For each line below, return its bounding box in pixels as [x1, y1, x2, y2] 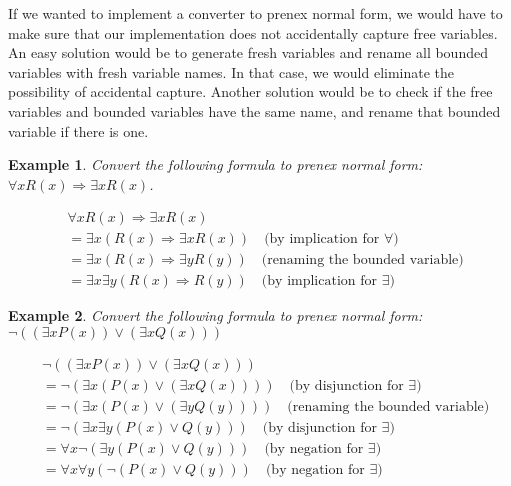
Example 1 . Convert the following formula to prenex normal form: [8, 154, 423, 175]
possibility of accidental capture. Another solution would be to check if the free [8, 81, 493, 102]
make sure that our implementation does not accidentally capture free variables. [8, 22, 498, 43]
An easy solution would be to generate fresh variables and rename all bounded [8, 42, 488, 63]
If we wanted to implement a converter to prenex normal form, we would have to [8, 3, 503, 23]
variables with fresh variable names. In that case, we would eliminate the [8, 61, 455, 82]
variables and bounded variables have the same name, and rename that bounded [8, 100, 501, 121]
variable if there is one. [8, 120, 149, 141]
